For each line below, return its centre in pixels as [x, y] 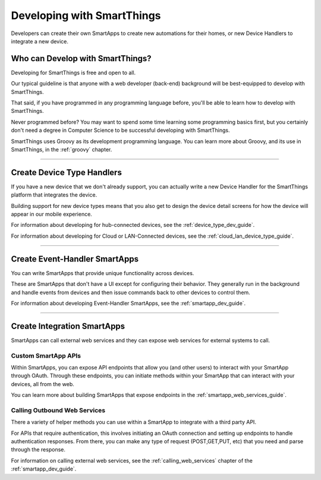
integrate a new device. [40, 41]
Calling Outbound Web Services [58, 410]
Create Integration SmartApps [68, 326]
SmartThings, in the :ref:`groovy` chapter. [62, 149]
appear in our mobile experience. [51, 214]
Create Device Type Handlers [66, 172]
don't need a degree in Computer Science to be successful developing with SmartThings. [120, 130]
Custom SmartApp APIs [46, 355]
